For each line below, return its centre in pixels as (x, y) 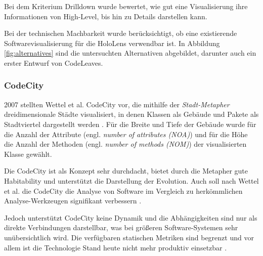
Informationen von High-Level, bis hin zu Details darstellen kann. (106, 16)
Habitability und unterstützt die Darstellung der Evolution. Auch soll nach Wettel (131, 180)
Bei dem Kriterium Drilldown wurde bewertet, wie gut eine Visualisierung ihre (126, 6)
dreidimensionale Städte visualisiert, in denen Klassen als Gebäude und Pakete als (131, 114)
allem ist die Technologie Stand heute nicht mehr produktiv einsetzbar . (116, 247)
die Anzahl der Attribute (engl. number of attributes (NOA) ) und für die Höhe (126, 134)
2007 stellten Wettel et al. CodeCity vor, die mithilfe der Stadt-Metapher (117, 104)
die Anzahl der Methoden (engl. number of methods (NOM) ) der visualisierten (125, 144)
